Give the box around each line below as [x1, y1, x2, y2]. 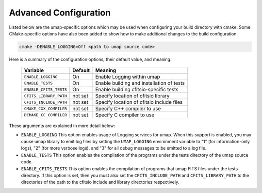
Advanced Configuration [9, 7, 111, 18]
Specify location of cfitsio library [95, 93, 170, 99]
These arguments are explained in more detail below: [9, 123, 115, 129]
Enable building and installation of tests [95, 80, 185, 87]
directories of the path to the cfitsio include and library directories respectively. [21, 179, 180, 185]
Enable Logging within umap [95, 73, 160, 80]
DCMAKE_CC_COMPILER [24, 112, 67, 117]
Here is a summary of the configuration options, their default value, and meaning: [9, 56, 172, 62]
